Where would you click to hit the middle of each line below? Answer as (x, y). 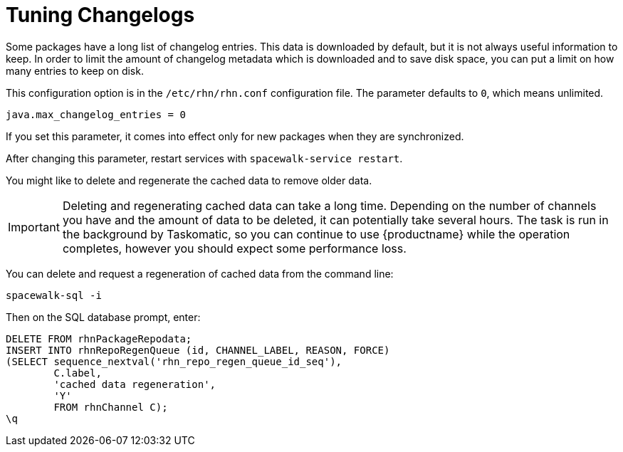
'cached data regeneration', (135, 384)
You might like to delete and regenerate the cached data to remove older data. (189, 180)
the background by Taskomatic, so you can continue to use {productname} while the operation (316, 234)
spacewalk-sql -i (54, 295)
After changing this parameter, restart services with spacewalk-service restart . (204, 158)
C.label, (78, 373)
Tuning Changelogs (100, 15)
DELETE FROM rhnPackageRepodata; (99, 338)
